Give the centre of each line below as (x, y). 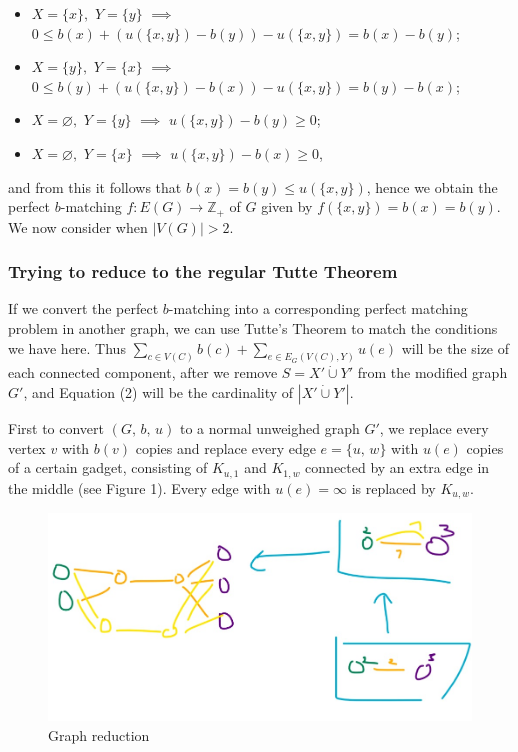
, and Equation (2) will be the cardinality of (158, 392)
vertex (27, 447)
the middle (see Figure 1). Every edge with (139, 487)
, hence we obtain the (432, 186)
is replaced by (393, 487)
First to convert (56, 428)
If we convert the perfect (83, 308)
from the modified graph (432, 372)
